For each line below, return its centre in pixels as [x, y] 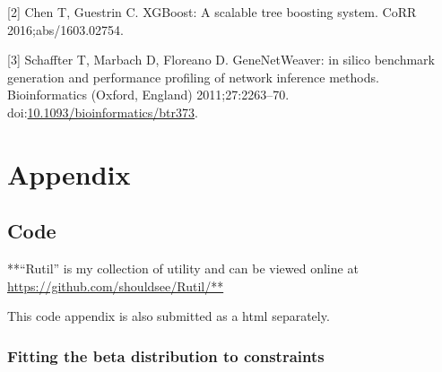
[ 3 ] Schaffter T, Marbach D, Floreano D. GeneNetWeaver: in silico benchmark [221, 60]
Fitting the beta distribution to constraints [166, 355]
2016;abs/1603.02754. [65, 29]
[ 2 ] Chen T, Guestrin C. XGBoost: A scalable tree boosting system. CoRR [212, 12]
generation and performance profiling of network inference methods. [193, 77]
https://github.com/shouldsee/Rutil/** [116, 285]
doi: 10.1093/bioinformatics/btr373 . [103, 112]
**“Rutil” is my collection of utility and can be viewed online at [183, 268]
